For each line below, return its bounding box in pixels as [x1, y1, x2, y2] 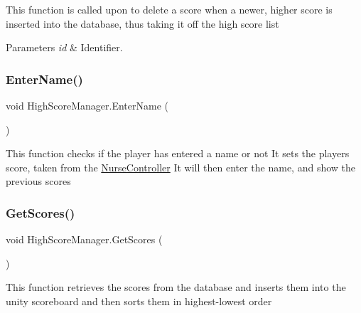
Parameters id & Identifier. [6, 40, 123, 55]
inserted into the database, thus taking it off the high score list [6, 16, 279, 31]
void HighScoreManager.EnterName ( [6, 98, 168, 112]
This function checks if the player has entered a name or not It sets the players [6, 146, 350, 161]
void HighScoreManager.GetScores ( [6, 232, 163, 247]
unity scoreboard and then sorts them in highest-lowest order [6, 293, 272, 308]
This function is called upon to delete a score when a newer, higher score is [6, 2, 333, 16]
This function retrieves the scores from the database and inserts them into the [6, 280, 346, 295]
